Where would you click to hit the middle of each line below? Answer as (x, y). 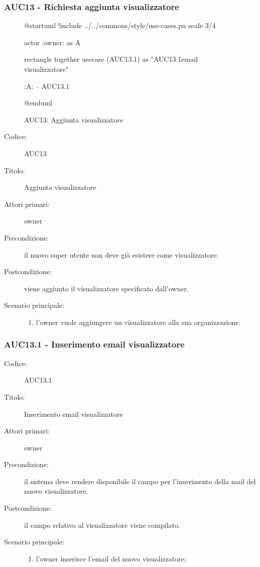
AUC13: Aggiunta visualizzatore (74, 119)
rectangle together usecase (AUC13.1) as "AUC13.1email (111, 59)
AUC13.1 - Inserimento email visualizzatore (94, 344)
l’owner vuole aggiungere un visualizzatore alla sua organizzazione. (138, 322)
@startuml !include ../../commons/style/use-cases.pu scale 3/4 (120, 25)
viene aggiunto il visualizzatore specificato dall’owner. (107, 288)
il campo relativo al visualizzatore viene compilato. (102, 525)
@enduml (38, 103)
